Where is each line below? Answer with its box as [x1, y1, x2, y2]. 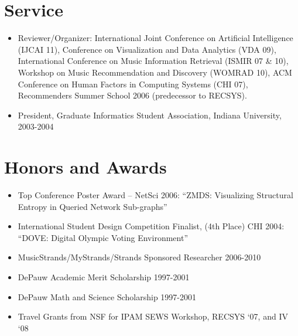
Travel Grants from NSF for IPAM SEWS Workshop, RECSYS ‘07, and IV [18, 310, 288, 323]
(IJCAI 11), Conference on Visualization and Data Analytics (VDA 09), [18, 43, 276, 55]
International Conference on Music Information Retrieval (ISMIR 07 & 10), [18, 55, 289, 67]
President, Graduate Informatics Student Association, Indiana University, [18, 108, 282, 121]
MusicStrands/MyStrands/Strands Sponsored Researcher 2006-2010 [18, 251, 261, 263]
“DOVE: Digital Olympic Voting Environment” [18, 231, 188, 243]
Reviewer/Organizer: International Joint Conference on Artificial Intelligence [18, 32, 293, 44]
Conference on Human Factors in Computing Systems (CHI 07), [18, 77, 248, 90]
